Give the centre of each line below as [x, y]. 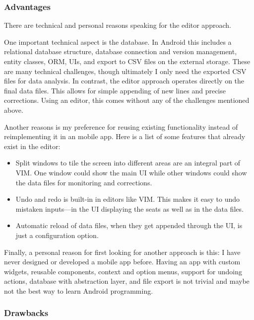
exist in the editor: [32, 146]
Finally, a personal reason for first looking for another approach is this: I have [122, 252]
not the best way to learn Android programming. [79, 290]
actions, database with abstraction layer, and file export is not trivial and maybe [127, 281]
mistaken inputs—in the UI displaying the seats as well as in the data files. [129, 208]
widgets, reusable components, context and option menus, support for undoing [123, 271]
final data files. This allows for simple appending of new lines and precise [115, 90]
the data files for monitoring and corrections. [84, 182]
